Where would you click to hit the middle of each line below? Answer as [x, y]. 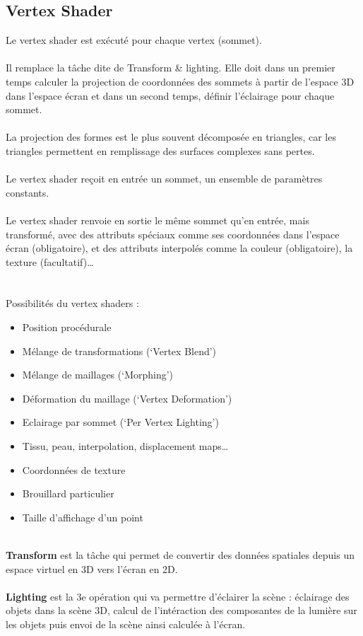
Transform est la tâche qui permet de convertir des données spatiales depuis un [180, 555]
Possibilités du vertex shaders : [72, 303]
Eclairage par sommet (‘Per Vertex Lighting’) [120, 422]
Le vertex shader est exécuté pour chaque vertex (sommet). [134, 40]
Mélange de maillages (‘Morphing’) [98, 375]
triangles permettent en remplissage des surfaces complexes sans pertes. [160, 150]
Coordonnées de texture [74, 469]
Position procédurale [67, 327]
